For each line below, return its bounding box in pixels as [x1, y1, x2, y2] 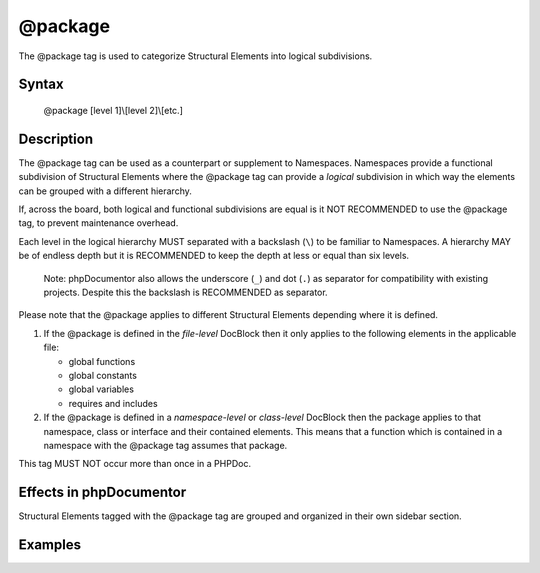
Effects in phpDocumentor [18, 484, 187, 501]
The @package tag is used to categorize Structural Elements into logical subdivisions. [18, 50, 373, 62]
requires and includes [68, 397, 159, 409]
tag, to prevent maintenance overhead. [18, 217, 179, 229]
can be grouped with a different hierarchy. [18, 185, 192, 197]
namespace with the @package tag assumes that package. [43, 439, 288, 451]
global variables [68, 383, 135, 395]
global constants [68, 369, 137, 381]
